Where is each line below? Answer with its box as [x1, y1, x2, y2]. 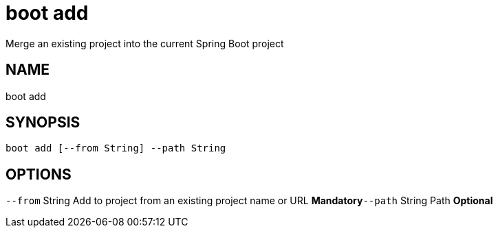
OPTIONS [6, 165, 72, 183]
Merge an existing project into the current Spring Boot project [6, 37, 284, 49]
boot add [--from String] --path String [6, 143, 226, 154]
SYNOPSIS [6, 114, 80, 132]
